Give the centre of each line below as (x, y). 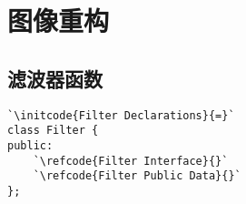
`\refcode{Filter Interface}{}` (131, 161)
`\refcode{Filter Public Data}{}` (137, 176)
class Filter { (53, 131)
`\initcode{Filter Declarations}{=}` (121, 115)
